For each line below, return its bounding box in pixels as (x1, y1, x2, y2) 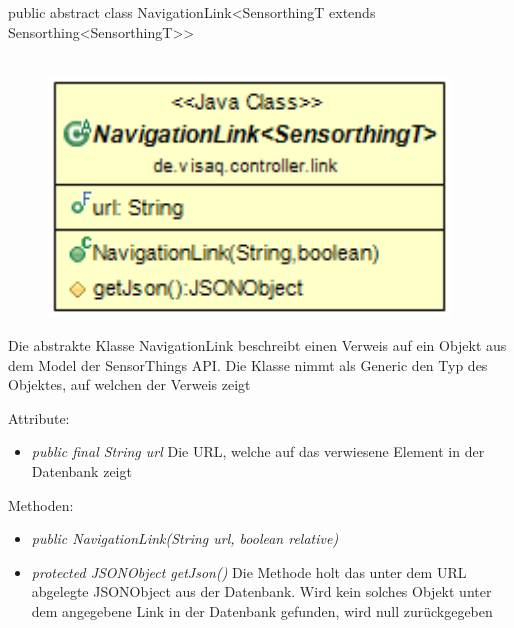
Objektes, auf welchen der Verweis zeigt (8, 374, 251, 395)
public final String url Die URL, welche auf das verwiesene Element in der (31, 441, 485, 462)
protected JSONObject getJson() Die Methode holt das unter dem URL (31, 561, 467, 582)
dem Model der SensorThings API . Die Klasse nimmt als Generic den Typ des (8, 354, 488, 375)
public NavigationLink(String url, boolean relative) (31, 528, 339, 549)
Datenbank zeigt (31, 461, 132, 482)
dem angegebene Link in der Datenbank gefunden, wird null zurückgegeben (31, 600, 493, 621)
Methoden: (8, 494, 74, 515)
